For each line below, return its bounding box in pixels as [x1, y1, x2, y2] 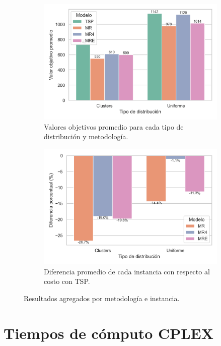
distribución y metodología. [44, 131, 128, 142]
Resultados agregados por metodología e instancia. [24, 293, 180, 303]
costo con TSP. [44, 276, 90, 286]
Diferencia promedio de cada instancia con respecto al [44, 266, 210, 276]
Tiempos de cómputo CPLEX [4, 322, 214, 343]
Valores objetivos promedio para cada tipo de [44, 121, 184, 132]
